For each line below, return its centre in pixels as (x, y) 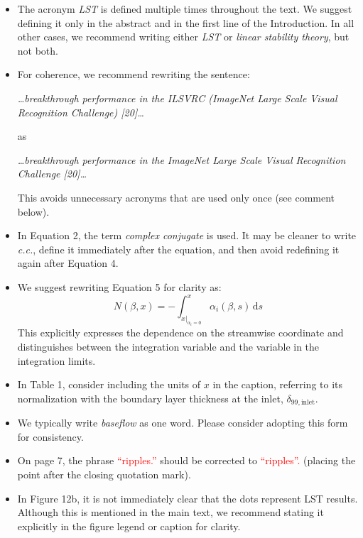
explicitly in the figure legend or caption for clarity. (129, 526)
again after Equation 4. (68, 263)
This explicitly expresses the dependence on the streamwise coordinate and (180, 333)
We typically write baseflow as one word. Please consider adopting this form (183, 423)
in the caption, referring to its (278, 384)
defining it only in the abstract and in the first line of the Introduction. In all (186, 22)
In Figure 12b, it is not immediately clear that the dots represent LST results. (188, 498)
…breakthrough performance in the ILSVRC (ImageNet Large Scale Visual (177, 98)
